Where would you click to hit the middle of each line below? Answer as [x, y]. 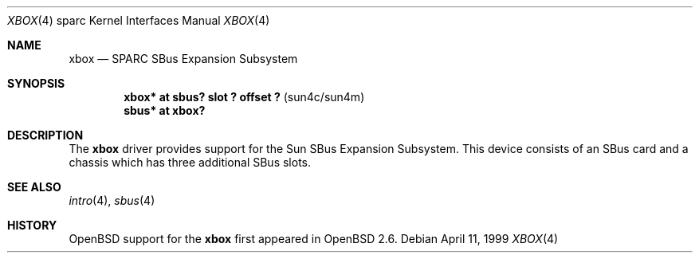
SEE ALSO [34, 187]
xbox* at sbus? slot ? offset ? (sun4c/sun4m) [244, 97]
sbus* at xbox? [165, 110]
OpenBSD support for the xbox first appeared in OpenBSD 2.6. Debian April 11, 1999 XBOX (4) [314, 239]
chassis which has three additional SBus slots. [190, 162]
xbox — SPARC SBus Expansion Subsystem [183, 59]
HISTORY [32, 225]
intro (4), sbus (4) [112, 200]
